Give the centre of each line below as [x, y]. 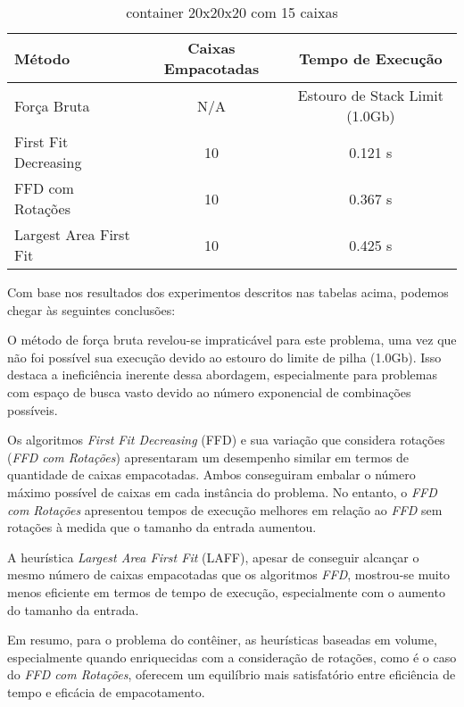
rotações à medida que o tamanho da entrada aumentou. [162, 527]
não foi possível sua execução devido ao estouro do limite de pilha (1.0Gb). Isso [224, 357]
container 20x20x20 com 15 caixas [232, 12]
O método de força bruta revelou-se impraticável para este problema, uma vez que [232, 340]
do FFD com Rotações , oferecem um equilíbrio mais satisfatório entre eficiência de [232, 674]
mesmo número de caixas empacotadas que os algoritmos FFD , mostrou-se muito [229, 574]
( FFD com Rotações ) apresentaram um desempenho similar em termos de [208, 457]
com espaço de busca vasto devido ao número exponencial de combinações [209, 391]
